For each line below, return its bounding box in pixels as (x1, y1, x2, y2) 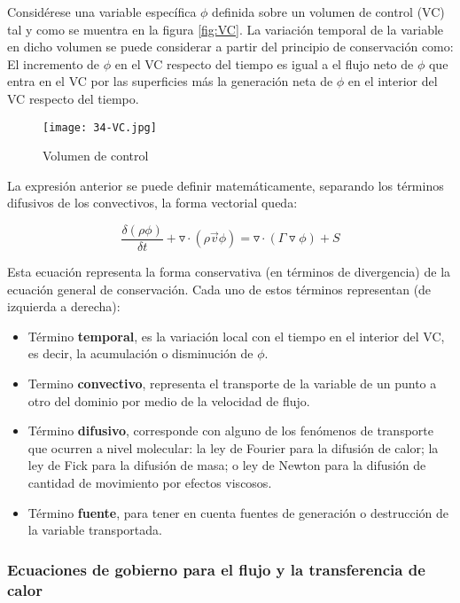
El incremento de (7, 54, 100, 73)
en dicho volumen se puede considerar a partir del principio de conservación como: (7, 37, 454, 56)
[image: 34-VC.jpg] (43, 121, 157, 134)
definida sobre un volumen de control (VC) (212, 3, 445, 20)
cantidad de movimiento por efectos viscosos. (27, 474, 272, 491)
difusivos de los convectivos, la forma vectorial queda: (7, 193, 298, 212)
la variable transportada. (27, 521, 162, 539)
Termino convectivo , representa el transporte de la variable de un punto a (27, 374, 437, 393)
